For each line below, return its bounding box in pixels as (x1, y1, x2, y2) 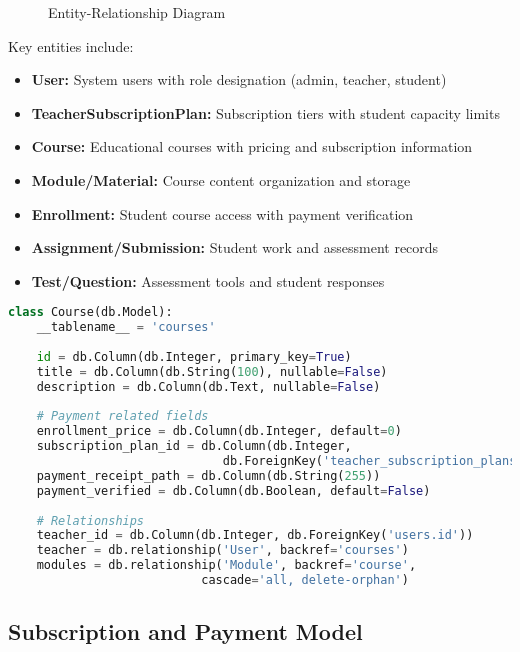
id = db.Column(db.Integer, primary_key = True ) (36, 349, 352, 364)
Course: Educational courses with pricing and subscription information (31, 136, 473, 157)
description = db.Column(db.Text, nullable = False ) (36, 379, 381, 394)
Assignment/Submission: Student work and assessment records (31, 237, 439, 258)
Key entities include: (8, 35, 134, 56)
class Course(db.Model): (8, 305, 173, 320)
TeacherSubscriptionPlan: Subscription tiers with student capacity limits (31, 102, 500, 123)
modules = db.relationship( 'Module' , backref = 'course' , (36, 558, 417, 573)
